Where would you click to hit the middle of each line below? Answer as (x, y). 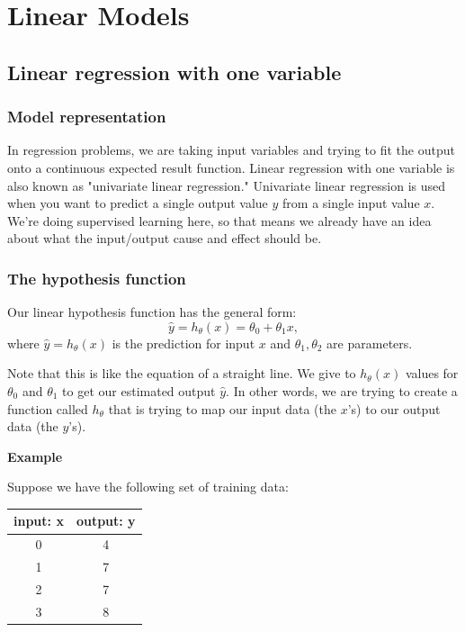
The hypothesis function (97, 278)
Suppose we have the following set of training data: (148, 487)
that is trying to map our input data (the (223, 408)
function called (48, 408)
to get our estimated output (139, 390)
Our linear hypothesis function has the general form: (152, 312)
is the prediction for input (183, 343)
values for (432, 373)
